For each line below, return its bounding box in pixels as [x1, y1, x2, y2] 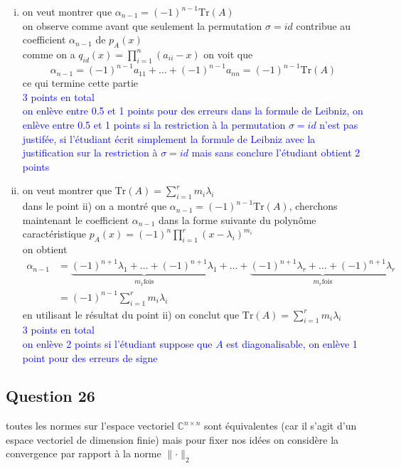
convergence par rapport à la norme [6, 446, 161, 461]
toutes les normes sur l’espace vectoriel [6, 418, 174, 433]
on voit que [203, 46, 253, 61]
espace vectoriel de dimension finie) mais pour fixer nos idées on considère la [6, 432, 339, 447]
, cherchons [289, 198, 338, 213]
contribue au [296, 18, 351, 33]
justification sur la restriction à [22, 145, 158, 160]
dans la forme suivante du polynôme [159, 212, 316, 227]
